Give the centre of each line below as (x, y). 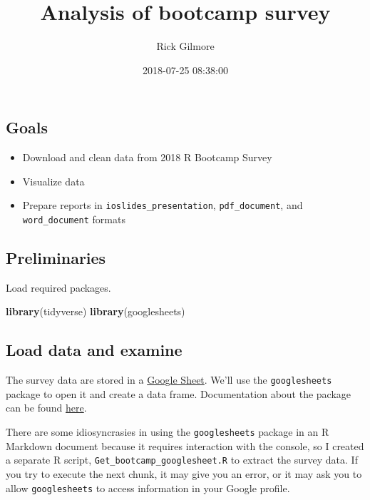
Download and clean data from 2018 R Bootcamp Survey (147, 157)
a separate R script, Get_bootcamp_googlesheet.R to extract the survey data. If (182, 460)
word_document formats (74, 219)
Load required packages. (58, 287)
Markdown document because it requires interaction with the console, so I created (185, 445)
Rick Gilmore (185, 46)
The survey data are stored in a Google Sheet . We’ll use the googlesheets (169, 380)
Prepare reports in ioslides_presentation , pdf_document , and (163, 205)
